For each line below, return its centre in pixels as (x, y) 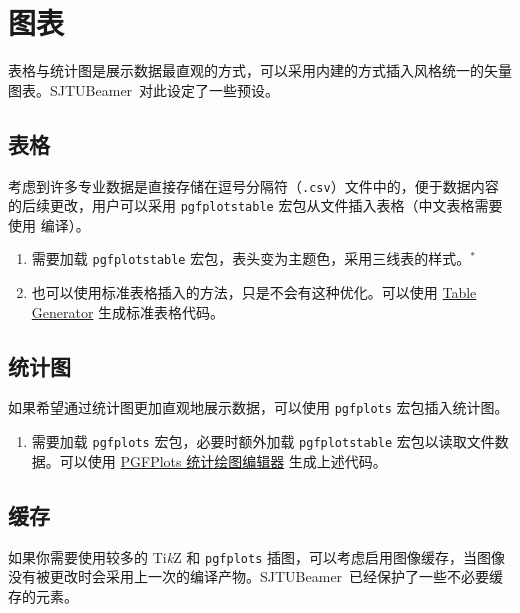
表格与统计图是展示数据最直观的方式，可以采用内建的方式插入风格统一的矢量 (260, 70)
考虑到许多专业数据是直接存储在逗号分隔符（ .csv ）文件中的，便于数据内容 (253, 185)
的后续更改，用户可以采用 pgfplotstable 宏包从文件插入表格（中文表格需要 (255, 205)
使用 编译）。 (49, 224)
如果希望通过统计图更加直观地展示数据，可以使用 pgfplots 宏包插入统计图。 (258, 407)
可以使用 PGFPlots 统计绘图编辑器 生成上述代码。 (223, 460)
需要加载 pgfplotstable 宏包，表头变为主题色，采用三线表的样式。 (251, 258)
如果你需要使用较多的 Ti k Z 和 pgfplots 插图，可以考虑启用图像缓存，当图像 (256, 556)
